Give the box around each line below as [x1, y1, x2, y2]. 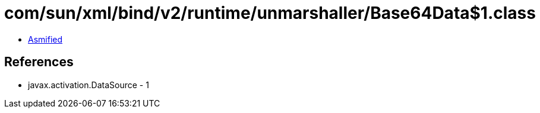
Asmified [28, 34, 63, 44]
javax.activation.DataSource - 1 [28, 79, 149, 90]
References [4, 54, 74, 70]
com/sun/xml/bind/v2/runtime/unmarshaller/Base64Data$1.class [4, 3, 536, 23]
